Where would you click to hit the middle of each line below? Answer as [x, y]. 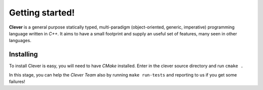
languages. [20, 41]
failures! [17, 82]
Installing [24, 54]
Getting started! [42, 13]
